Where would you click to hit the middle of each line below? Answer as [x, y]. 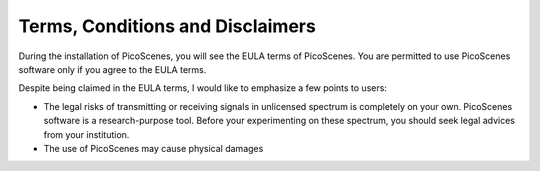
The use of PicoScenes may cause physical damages [153, 148]
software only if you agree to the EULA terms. [112, 69]
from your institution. [86, 134]
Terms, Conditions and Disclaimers [167, 26]
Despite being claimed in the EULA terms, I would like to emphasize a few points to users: [202, 88]
